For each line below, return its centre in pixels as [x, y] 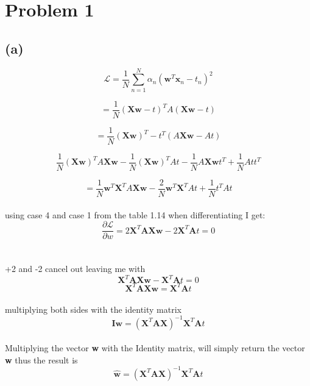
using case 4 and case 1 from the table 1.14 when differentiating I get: [135, 214]
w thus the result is [41, 359]
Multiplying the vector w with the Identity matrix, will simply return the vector [155, 348]
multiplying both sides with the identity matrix [93, 309]
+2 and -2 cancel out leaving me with [75, 269]
